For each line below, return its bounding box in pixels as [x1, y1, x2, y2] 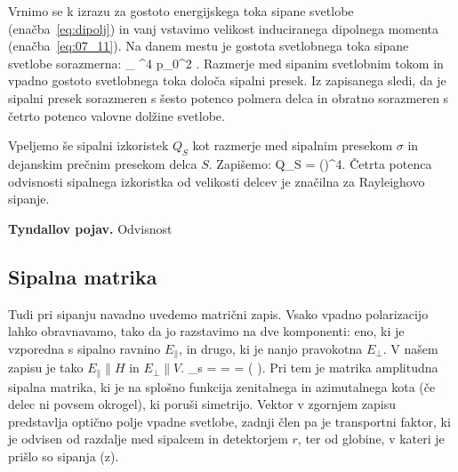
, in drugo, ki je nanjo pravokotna [179, 339, 363, 357]
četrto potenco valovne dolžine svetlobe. [8, 106, 225, 124]
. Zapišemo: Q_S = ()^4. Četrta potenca [208, 154, 432, 172]
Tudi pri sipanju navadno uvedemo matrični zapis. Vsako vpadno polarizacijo [8, 304, 429, 323]
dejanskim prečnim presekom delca [8, 154, 197, 172]
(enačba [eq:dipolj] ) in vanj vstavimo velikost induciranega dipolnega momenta [8, 19, 439, 37]
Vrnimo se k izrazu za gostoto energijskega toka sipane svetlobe [8, 2, 354, 20]
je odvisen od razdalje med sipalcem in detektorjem [8, 429, 288, 448]
